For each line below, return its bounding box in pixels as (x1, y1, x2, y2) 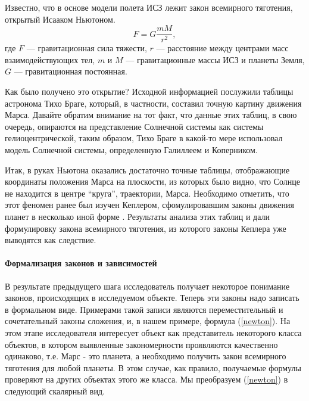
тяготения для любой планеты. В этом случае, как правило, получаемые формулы (5, 361, 301, 374)
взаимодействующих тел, (5, 53, 95, 66)
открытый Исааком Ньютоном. (5, 13, 116, 25)
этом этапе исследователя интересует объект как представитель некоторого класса (5, 326, 302, 338)
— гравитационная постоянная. (14, 65, 127, 77)
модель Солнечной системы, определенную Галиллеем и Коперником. (5, 144, 258, 156)
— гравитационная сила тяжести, (26, 42, 147, 54)
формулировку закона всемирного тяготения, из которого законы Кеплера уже (5, 222, 286, 234)
